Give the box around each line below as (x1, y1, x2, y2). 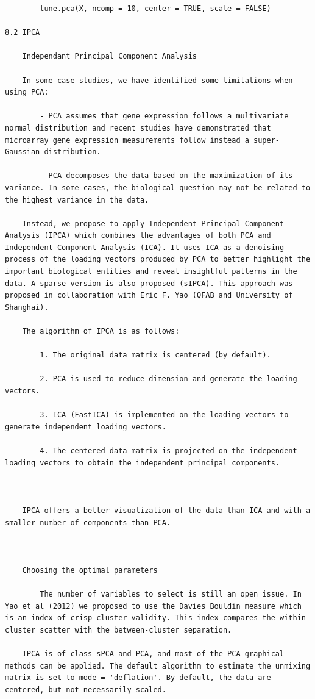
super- (253, 135, 280, 145)
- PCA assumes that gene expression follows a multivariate (40, 112, 289, 121)
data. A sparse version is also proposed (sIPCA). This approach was (5, 279, 293, 288)
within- (280, 614, 311, 623)
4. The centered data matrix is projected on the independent (40, 446, 297, 455)
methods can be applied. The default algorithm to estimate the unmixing (5, 661, 311, 670)
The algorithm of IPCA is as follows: (22, 327, 180, 336)
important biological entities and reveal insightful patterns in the (5, 267, 297, 276)
